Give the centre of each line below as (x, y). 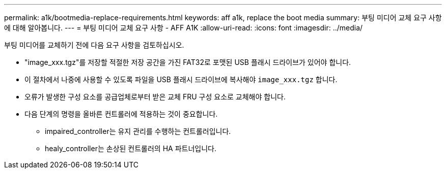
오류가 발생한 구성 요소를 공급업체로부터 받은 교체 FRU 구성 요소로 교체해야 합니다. (155, 97)
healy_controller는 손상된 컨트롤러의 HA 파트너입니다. (131, 148)
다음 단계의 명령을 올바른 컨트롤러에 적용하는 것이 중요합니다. (121, 114)
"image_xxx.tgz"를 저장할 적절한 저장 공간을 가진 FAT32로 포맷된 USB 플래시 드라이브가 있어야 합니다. (188, 62)
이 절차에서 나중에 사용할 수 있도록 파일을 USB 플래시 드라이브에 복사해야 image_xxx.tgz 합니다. (181, 79)
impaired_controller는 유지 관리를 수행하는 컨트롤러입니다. (138, 131)
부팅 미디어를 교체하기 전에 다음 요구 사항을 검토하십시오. (94, 45)
